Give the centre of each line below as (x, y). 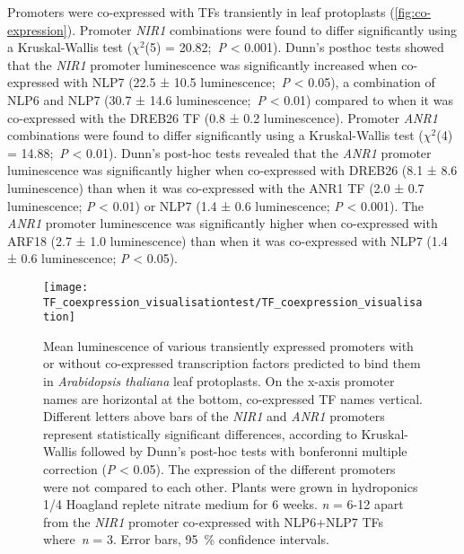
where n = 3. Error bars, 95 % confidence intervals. (186, 539)
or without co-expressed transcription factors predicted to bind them (232, 363)
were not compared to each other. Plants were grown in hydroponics (231, 486)
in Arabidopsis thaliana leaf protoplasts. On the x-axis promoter (219, 381)
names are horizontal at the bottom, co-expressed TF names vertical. (233, 398)
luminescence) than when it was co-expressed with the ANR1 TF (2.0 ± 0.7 (216, 187)
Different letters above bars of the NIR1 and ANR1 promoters (214, 416)
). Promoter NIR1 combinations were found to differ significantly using (262, 29)
